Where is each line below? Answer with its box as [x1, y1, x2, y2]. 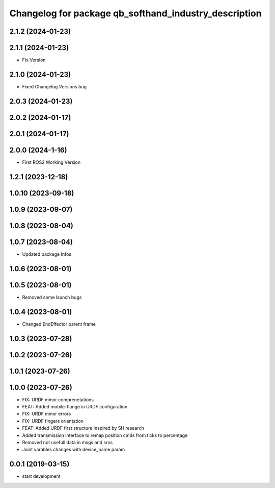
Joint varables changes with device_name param [22, 447, 125, 453]
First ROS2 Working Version [22, 159, 81, 165]
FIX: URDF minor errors [22, 411, 71, 417]
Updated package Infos [22, 251, 71, 257]
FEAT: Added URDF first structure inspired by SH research [22, 425, 145, 431]
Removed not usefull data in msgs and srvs [22, 440, 113, 446]
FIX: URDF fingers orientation [22, 418, 84, 424]
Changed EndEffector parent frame [22, 321, 96, 327]
